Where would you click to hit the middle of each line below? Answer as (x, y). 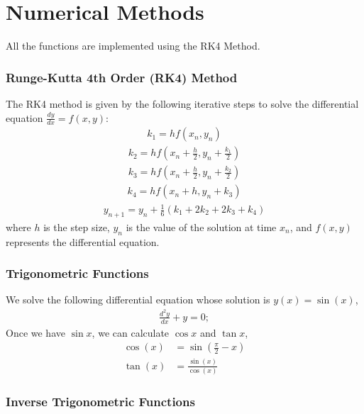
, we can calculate (131, 332)
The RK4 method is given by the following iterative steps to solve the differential (182, 103)
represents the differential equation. (83, 241)
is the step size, (77, 226)
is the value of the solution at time (201, 226)
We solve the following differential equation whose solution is (138, 300)
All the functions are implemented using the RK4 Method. (133, 46)
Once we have (35, 332)
